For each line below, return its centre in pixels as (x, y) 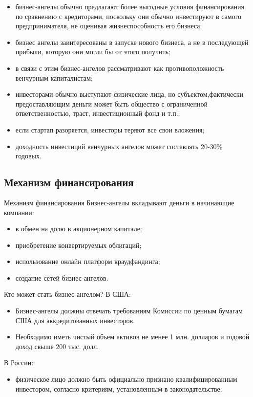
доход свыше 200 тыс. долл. (57, 346)
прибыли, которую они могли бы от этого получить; (93, 52)
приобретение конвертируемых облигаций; (78, 245)
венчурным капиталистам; (54, 77)
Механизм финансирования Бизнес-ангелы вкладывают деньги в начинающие (119, 202)
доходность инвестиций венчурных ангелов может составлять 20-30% (119, 146)
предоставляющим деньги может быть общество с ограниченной (111, 103)
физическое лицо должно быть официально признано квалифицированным (126, 379)
